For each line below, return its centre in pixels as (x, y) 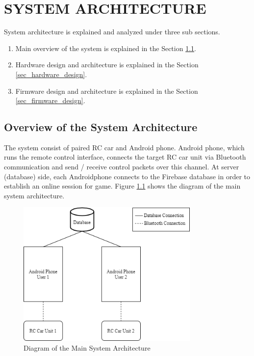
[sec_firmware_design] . (50, 100)
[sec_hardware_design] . (51, 74)
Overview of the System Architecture (101, 127)
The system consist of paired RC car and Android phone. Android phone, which (124, 147)
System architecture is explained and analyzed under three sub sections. (112, 32)
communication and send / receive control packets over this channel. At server (122, 167)
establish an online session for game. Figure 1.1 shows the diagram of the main (122, 186)
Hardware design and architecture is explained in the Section (107, 65)
